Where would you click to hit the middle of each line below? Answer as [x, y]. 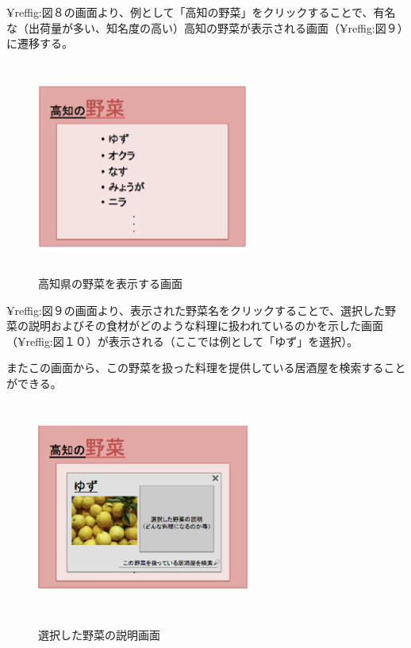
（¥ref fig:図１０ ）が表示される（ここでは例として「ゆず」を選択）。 [182, 341]
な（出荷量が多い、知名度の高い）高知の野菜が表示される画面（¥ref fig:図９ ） [205, 27]
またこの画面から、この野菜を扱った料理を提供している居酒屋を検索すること [206, 368]
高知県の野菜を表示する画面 [110, 283]
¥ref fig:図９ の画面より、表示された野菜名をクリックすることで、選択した [196, 310]
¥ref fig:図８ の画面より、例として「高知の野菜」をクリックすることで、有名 [201, 12]
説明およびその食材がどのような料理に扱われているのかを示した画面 [205, 326]
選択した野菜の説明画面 [99, 634]
